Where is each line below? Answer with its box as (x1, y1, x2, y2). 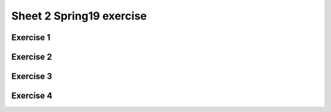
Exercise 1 (11, 32, 51, 43)
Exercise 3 (11, 71, 52, 82)
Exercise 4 (11, 91, 53, 101)
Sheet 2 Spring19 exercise (11, 9, 147, 23)
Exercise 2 (11, 52, 52, 62)
